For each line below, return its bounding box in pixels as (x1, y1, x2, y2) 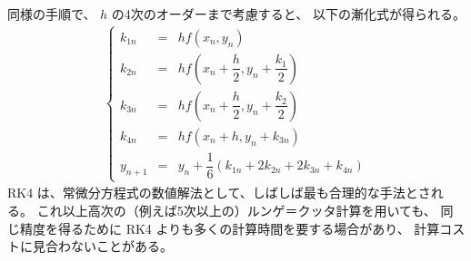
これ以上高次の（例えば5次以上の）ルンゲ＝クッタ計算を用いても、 (36, 200, 436, 219)
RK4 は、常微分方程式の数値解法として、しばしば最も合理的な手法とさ (7, 183, 431, 202)
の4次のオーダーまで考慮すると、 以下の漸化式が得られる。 (111, 5, 466, 23)
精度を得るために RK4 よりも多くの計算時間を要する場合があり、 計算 (19, 218, 440, 237)
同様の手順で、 (7, 5, 96, 23)
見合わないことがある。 (32, 237, 173, 256)
